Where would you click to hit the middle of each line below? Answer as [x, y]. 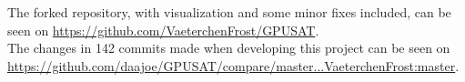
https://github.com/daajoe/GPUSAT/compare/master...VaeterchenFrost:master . [233, 65]
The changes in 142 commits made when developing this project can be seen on [229, 48]
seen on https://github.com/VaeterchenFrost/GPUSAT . [163, 30]
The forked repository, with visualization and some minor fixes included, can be [229, 12]
